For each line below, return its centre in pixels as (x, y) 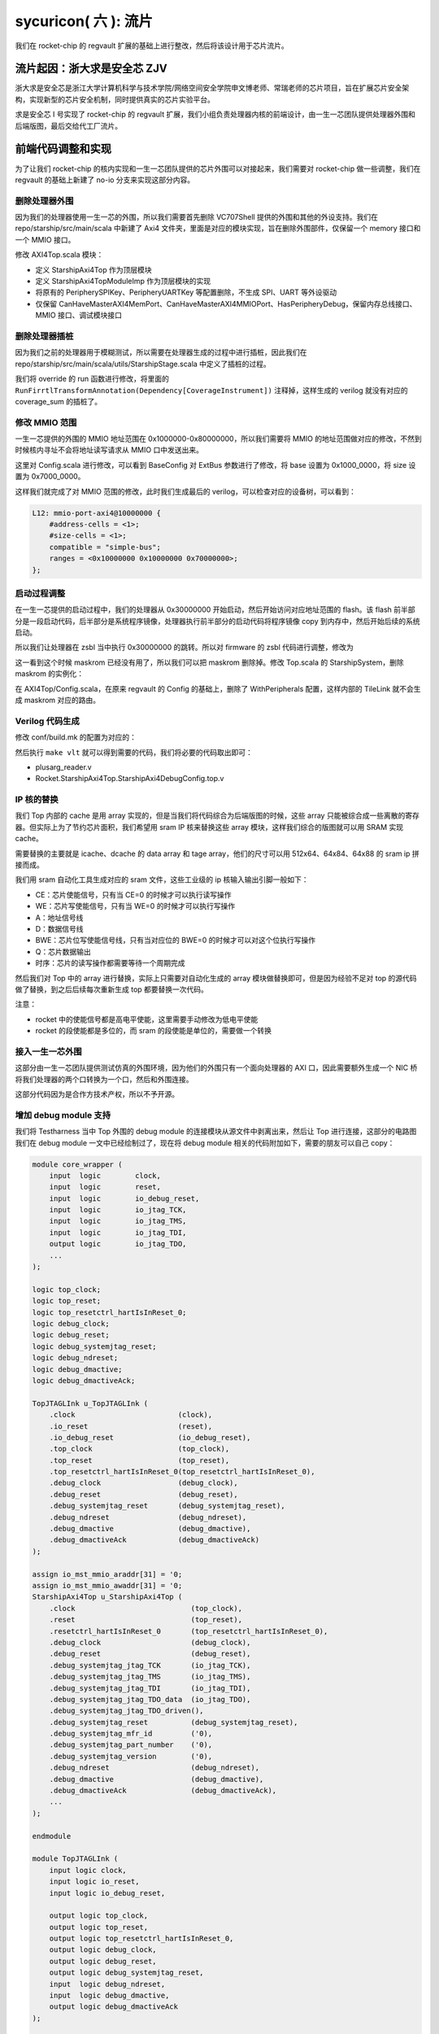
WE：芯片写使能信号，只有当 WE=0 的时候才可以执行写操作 (135, 906)
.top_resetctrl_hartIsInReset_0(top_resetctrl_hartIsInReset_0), (182, 1472)
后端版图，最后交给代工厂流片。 (68, 125)
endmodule (52, 1836)
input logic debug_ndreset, (107, 1984)
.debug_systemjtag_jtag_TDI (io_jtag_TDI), (150, 1688)
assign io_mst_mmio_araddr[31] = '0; (107, 1574)
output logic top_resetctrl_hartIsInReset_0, (141, 1939)
